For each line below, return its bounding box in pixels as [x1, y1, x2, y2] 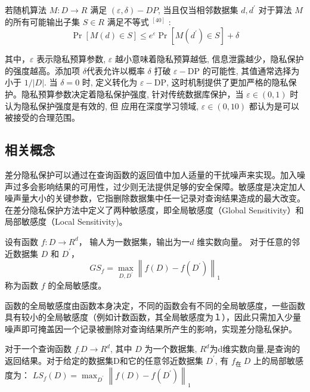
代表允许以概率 [86, 64, 145, 76]
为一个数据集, [144, 342, 197, 355]
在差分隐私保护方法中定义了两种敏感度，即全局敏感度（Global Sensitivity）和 [5, 203, 304, 216]
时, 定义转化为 [82, 76, 138, 88]
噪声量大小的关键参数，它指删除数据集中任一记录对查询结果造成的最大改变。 [5, 192, 305, 204]
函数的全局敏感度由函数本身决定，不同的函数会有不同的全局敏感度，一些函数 [5, 299, 305, 311]
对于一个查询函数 [5, 342, 72, 355]
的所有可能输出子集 [5, 15, 80, 27]
